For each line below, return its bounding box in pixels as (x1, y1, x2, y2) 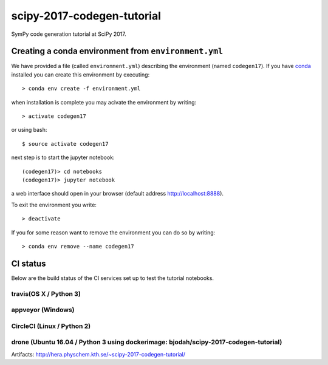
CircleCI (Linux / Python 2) (11, 322, 91, 330)
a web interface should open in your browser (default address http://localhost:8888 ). (11, 190, 224, 197)
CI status (11, 258, 46, 268)
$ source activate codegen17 (22, 140, 109, 147)
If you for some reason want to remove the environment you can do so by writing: (11, 228, 216, 236)
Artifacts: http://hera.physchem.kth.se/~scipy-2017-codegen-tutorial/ (11, 350, 185, 358)
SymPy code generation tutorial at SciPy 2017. (11, 30, 127, 38)
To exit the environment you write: (11, 201, 97, 208)
